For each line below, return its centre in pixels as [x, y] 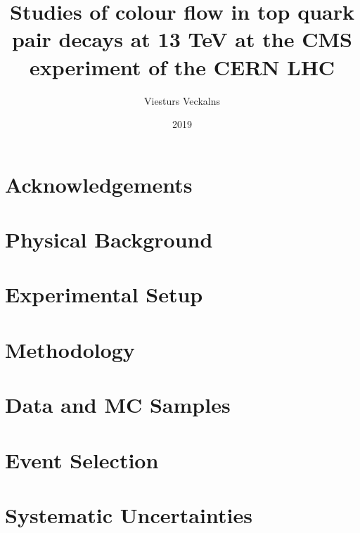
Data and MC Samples [118, 405]
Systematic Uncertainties [129, 514]
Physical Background [109, 239]
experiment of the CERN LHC [182, 66]
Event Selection [82, 460]
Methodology [70, 349]
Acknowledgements [99, 184]
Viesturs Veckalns [182, 100]
